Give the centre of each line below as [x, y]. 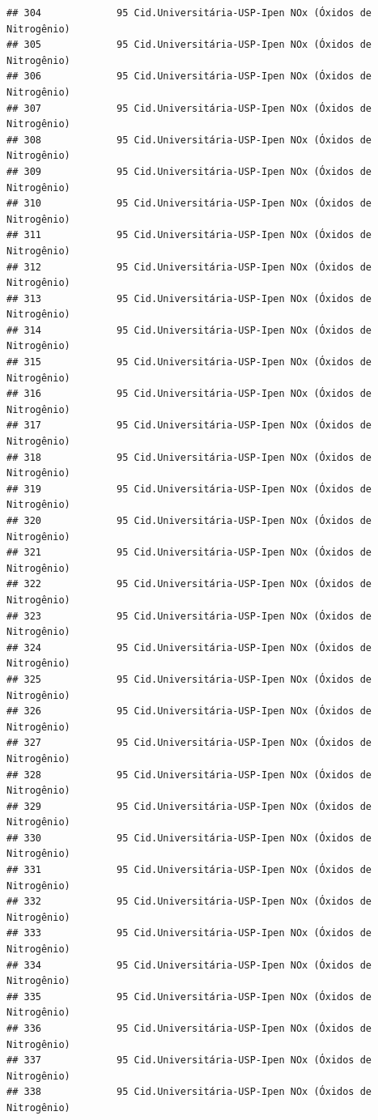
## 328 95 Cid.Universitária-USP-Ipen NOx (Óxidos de [189, 775]
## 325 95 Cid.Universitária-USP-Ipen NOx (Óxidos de [189, 679]
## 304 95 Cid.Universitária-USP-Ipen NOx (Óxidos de [189, 13]
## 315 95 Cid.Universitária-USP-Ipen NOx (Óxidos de [189, 362]
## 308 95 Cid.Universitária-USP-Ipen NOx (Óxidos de [189, 140]
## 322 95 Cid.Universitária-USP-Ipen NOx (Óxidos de [189, 584]
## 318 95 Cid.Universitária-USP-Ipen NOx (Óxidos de [189, 457]
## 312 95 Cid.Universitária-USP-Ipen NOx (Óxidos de [189, 267]
